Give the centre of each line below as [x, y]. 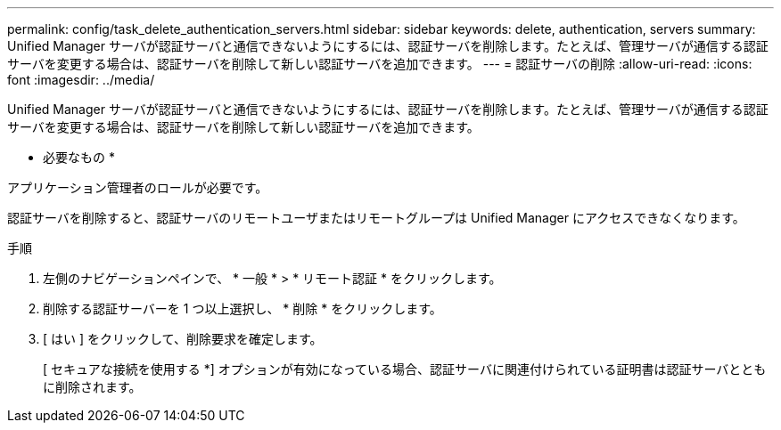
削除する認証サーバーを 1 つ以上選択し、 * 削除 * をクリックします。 [243, 308]
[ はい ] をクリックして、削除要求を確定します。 [183, 339]
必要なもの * [79, 157]
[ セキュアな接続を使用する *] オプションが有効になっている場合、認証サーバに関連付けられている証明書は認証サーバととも [405, 369]
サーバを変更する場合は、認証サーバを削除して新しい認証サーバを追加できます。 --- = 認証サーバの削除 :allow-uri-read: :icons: [380, 64]
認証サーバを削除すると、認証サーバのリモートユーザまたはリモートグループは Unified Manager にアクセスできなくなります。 [376, 218]
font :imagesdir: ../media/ [81, 80]
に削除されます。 [92, 387]
